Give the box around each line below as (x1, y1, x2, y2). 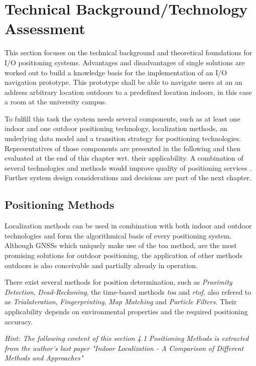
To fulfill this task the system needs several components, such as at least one (5, 113, 240, 124)
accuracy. (5, 316, 33, 326)
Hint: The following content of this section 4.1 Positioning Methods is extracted (5, 333, 249, 343)
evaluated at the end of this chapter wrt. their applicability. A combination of (5, 153, 243, 163)
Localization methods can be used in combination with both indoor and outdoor (5, 220, 252, 231)
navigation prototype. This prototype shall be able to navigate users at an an (5, 77, 242, 87)
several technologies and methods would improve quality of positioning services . (5, 162, 252, 173)
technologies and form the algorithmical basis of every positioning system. (5, 230, 232, 240)
